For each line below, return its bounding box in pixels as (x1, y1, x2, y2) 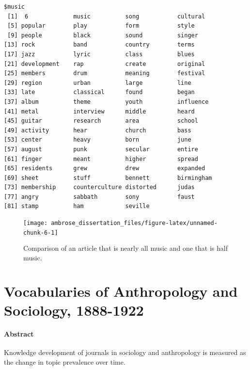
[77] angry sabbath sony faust (4, 193, 195, 200)
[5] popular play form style (7, 22, 195, 30)
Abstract (4, 328, 34, 338)
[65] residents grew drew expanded (4, 165, 205, 172)
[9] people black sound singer (7, 32, 198, 39)
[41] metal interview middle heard (4, 108, 195, 115)
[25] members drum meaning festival (4, 70, 205, 77)
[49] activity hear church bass (4, 127, 191, 134)
